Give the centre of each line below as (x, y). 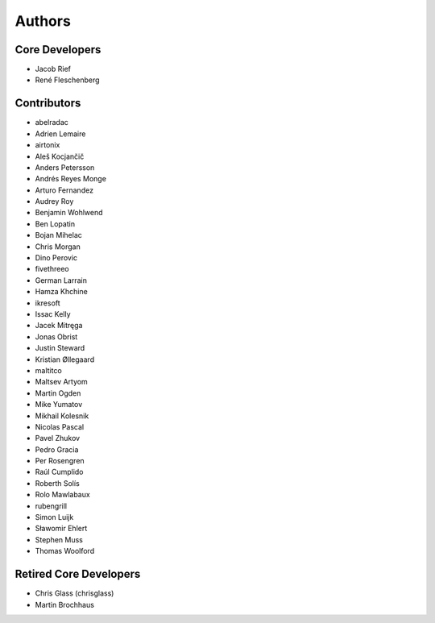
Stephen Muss (59, 539)
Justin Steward (60, 348)
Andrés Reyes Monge (70, 179)
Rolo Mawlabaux (62, 495)
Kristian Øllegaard (65, 359)
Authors (43, 21)
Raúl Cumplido (59, 472)
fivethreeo (52, 269)
